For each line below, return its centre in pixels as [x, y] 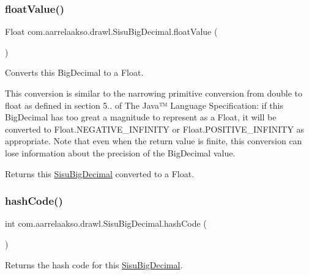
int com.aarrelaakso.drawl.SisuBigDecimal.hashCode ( [106, 223]
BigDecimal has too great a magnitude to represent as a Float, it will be [141, 117]
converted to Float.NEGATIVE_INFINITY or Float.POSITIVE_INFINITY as [155, 129]
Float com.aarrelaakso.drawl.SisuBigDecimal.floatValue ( [111, 31]
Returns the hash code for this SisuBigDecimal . [94, 264]
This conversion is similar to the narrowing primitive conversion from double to [154, 93]
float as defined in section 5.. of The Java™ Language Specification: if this [144, 105]
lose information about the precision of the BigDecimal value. [120, 152]
